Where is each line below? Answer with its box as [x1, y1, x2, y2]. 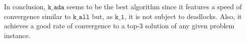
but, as [92, 11, 113, 21]
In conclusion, [4, 1, 46, 11]
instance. [4, 30, 30, 40]
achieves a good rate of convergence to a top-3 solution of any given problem [4, 21, 235, 31]
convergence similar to [4, 11, 71, 21]
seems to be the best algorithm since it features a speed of [66, 1, 242, 11]
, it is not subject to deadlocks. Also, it [124, 11, 242, 21]
